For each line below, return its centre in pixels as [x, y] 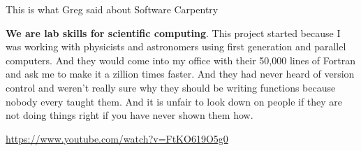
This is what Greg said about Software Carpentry [112, 9]
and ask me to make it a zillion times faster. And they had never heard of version [180, 74]
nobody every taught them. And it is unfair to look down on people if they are [174, 101]
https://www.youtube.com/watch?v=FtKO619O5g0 [117, 138]
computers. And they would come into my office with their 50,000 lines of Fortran [180, 60]
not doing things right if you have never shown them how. [130, 115]
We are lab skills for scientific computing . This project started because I [173, 33]
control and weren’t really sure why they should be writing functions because [171, 87]
